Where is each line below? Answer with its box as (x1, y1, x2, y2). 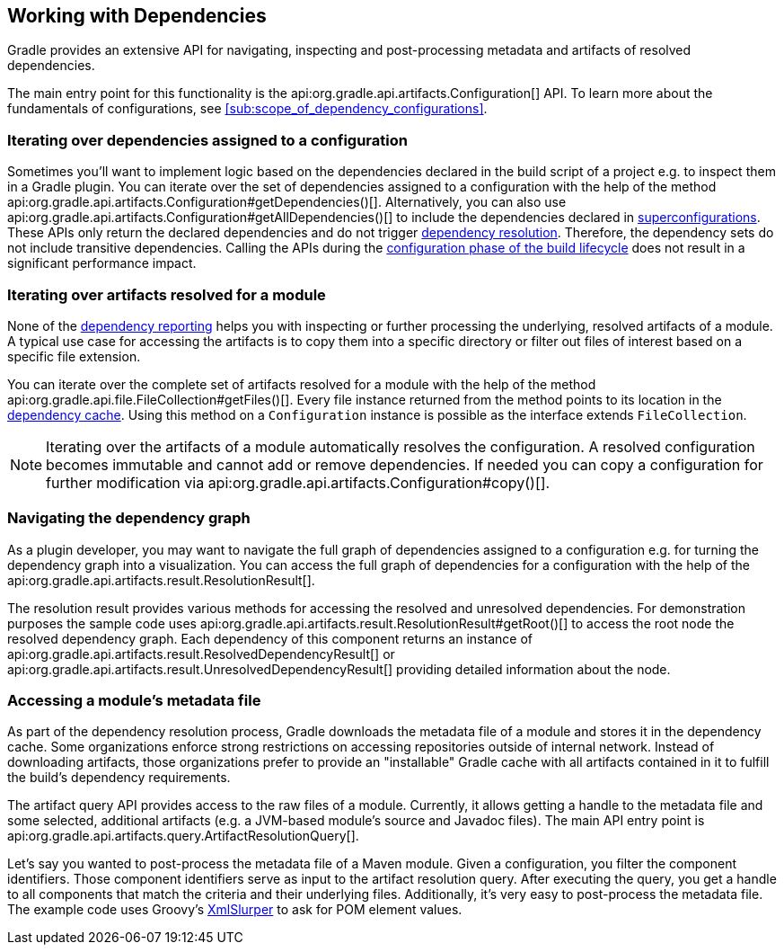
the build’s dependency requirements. (7, 770, 231, 786)
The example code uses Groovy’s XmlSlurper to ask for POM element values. (7, 902, 462, 918)
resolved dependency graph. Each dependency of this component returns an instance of (7, 630, 533, 646)
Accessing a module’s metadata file (7, 691, 261, 710)
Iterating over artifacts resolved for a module (7, 285, 326, 304)
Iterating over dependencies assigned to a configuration (7, 130, 408, 149)
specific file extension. (7, 348, 141, 364)
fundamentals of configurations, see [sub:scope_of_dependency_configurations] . (7, 101, 488, 117)
